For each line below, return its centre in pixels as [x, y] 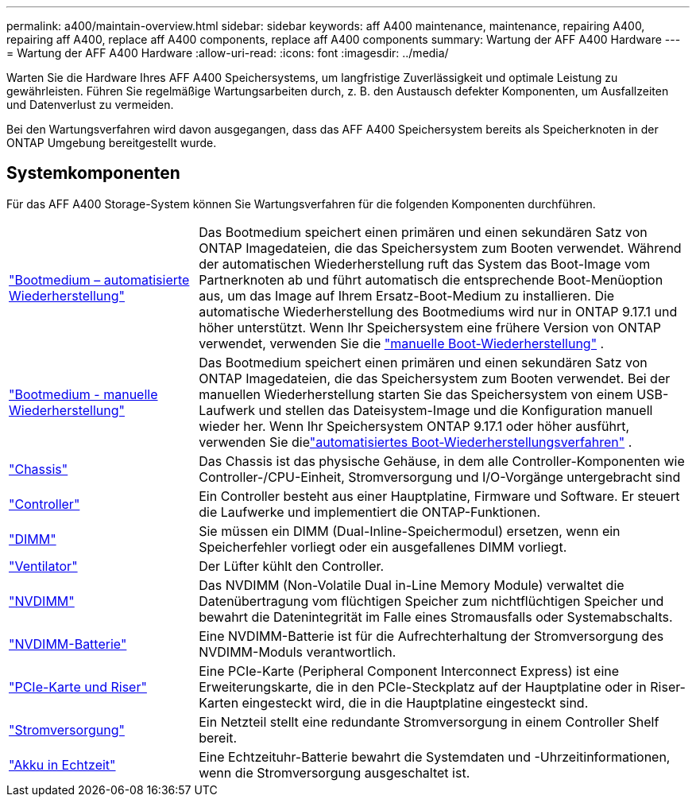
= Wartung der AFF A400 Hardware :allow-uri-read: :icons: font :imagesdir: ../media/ [228, 53]
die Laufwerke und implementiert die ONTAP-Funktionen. [370, 512]
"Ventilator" [43, 566]
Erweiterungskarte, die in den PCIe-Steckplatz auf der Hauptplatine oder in [423, 687]
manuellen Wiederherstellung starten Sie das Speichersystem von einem [416, 394]
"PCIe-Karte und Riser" [78, 687]
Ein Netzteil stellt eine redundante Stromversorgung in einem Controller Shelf [429, 722]
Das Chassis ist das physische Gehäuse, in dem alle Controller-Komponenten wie [442, 461]
